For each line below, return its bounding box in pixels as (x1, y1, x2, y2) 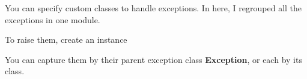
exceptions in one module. (5, 13, 100, 26)
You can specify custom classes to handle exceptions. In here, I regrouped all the (5, 2, 302, 14)
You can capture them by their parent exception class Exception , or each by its (5, 53, 302, 65)
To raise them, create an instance (5, 33, 127, 46)
